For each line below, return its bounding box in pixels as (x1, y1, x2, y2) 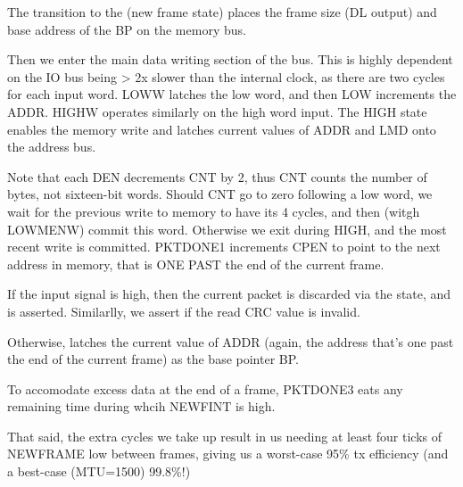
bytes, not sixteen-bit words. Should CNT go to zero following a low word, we (7, 185, 433, 203)
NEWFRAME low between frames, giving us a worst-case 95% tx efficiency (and (7, 444, 449, 463)
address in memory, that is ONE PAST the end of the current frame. (7, 254, 384, 273)
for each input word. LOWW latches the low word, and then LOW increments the (7, 85, 457, 103)
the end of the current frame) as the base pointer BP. (7, 350, 299, 368)
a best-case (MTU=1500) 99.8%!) (7, 462, 191, 481)
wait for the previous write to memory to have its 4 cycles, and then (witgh (7, 202, 420, 220)
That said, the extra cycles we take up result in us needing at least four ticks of (7, 426, 442, 445)
